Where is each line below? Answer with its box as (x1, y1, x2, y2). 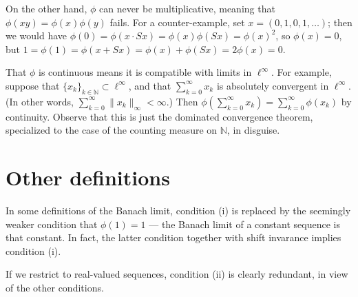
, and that (128, 78, 171, 92)
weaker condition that (6, 216, 98, 231)
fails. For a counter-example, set (109, 14, 245, 29)
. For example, (271, 65, 332, 79)
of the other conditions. (6, 280, 104, 295)
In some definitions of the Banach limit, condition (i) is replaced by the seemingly (6, 203, 351, 218)
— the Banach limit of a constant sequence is (149, 216, 340, 231)
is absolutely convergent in (216, 78, 329, 92)
